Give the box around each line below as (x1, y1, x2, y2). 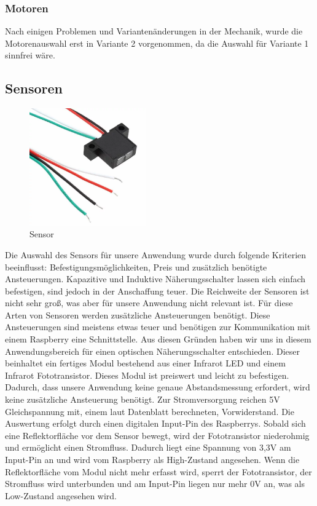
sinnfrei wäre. (5, 49, 55, 61)
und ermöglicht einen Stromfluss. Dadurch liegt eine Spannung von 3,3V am (5, 441, 291, 454)
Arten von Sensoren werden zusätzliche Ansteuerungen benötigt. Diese (5, 308, 270, 321)
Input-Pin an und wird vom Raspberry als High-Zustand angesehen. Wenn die (5, 453, 300, 465)
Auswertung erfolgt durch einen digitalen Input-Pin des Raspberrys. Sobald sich (5, 417, 306, 430)
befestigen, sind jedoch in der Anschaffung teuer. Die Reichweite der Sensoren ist (5, 284, 310, 297)
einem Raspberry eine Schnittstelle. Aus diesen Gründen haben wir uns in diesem (5, 333, 311, 346)
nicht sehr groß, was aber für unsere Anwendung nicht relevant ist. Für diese (5, 296, 293, 309)
